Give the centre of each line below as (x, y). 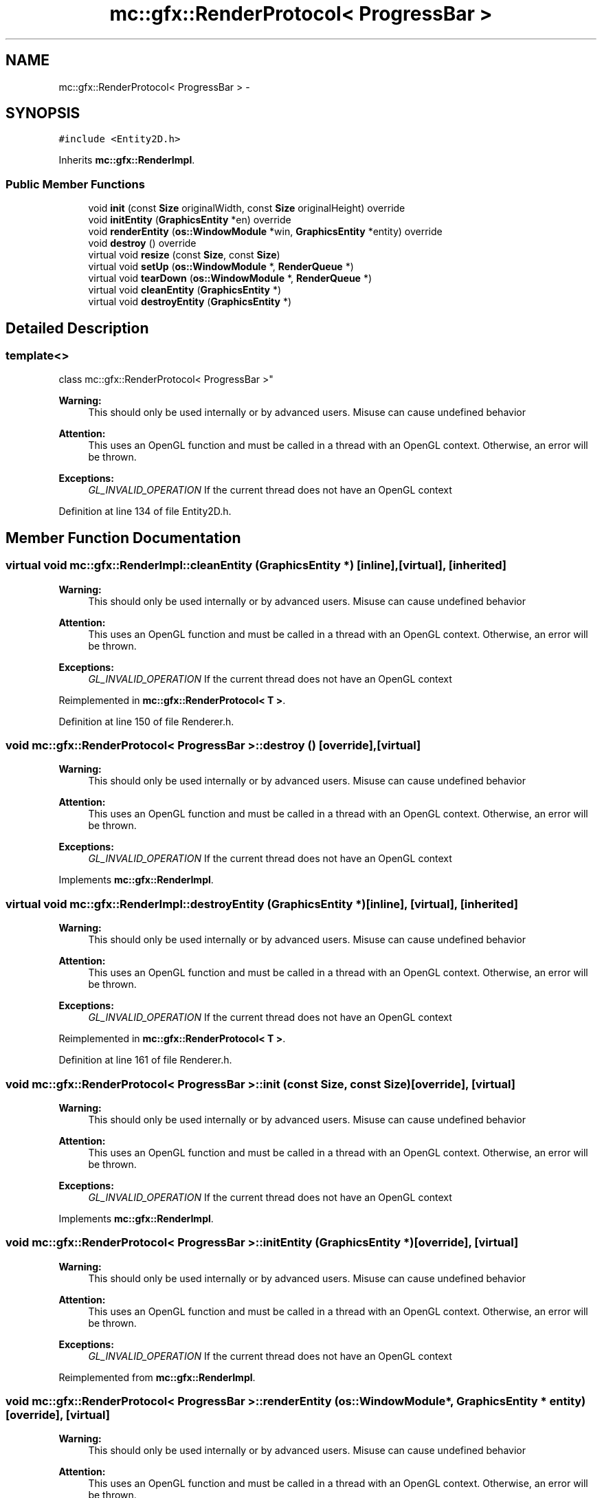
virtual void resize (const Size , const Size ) (184, 255)
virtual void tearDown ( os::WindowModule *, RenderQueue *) (230, 278)
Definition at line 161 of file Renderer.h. (145, 1060)
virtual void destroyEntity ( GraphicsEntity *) (190, 302)
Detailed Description (77, 328)
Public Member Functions (75, 184)
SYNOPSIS (43, 113)
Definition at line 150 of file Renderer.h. (146, 721)
